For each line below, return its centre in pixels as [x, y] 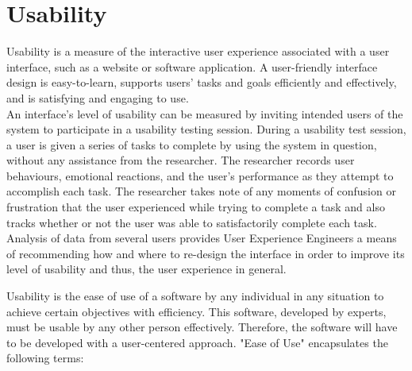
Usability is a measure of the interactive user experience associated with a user [198, 51]
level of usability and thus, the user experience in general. [146, 269]
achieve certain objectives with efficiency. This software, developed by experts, [196, 311]
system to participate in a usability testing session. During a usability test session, [206, 129]
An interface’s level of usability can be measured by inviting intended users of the [205, 113]
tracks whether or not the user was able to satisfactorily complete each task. [192, 222]
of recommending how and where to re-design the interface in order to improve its [206, 253]
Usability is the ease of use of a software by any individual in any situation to [195, 296]
